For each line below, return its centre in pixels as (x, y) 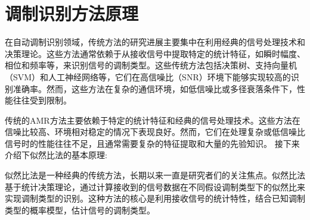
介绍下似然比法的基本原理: (56, 155)
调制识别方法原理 (72, 13)
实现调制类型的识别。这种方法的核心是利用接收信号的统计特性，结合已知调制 (155, 198)
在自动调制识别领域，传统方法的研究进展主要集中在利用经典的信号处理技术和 (155, 42)
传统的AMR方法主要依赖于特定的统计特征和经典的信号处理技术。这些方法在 (153, 120)
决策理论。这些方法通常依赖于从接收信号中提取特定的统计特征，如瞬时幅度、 (155, 53)
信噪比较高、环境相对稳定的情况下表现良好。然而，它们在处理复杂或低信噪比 (155, 132)
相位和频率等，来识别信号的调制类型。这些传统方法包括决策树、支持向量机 (151, 65)
